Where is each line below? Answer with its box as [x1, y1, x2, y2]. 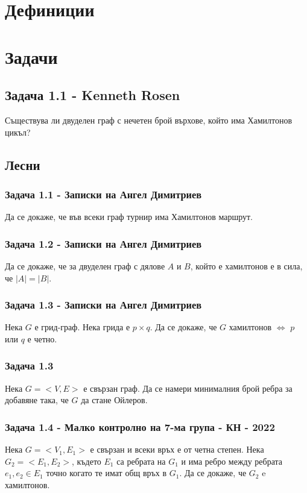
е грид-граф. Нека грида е [34, 321, 130, 333]
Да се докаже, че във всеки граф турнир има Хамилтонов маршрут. [5, 210, 253, 223]
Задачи [5, 44, 58, 69]
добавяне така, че [5, 394, 69, 406]
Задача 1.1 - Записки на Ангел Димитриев [5, 186, 202, 201]
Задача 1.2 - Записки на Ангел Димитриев [5, 236, 202, 251]
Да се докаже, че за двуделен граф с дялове [5, 259, 165, 272]
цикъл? [5, 125, 31, 138]
